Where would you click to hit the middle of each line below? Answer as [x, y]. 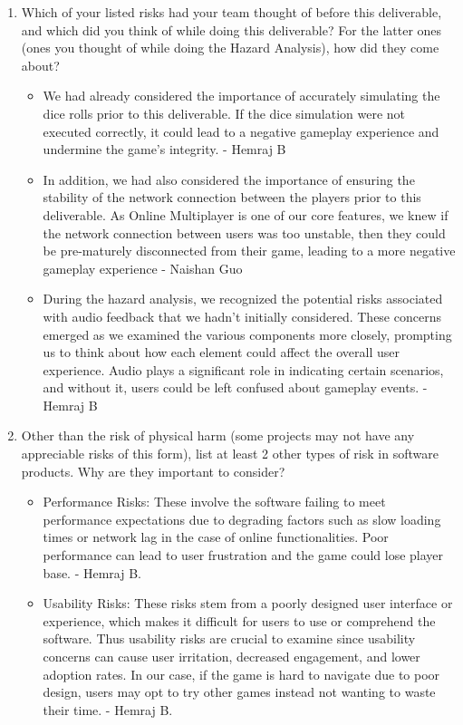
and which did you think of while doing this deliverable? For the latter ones [231, 29]
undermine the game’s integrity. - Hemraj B [164, 149]
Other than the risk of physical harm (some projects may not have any [218, 435]
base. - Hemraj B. [92, 572]
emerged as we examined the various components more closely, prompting [247, 334]
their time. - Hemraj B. [108, 709]
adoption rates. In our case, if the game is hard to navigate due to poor [241, 674]
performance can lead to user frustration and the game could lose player [243, 555]
